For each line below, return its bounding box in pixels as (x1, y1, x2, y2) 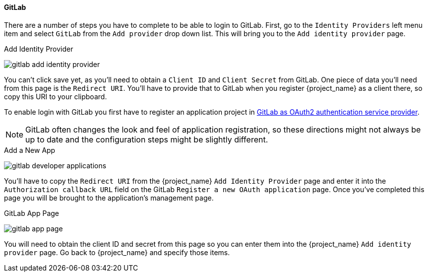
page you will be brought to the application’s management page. (4, 193, 214, 202)
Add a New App (4, 145, 56, 154)
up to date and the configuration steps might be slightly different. (25, 134, 268, 144)
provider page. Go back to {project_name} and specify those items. (4, 248, 230, 257)
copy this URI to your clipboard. (4, 92, 107, 101)
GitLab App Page (4, 208, 59, 217)
